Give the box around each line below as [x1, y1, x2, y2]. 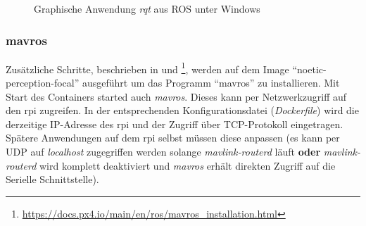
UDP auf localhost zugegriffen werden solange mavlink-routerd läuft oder [6, 144, 321, 159]
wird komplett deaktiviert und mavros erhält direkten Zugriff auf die [39, 158, 336, 172]
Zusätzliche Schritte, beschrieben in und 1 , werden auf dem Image [6, 59, 289, 76]
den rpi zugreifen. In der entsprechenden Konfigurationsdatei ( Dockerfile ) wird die [6, 103, 359, 118]
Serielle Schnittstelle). [6, 172, 99, 187]
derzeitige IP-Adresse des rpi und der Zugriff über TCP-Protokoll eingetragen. [6, 116, 343, 131]
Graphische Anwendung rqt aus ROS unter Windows [34, 1, 260, 15]
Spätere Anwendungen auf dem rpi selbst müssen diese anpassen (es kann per [6, 130, 340, 145]
